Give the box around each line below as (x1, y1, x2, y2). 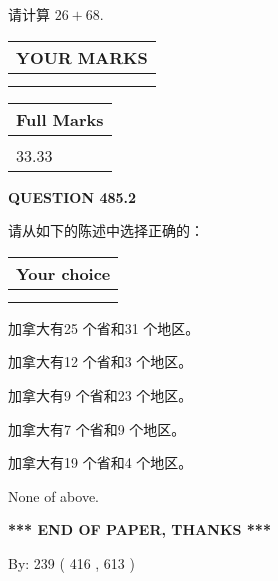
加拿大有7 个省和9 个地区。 (8, 418, 186, 439)
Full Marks (16, 107, 104, 131)
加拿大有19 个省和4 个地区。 (8, 452, 193, 473)
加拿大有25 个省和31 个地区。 (8, 317, 200, 338)
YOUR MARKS (16, 45, 148, 69)
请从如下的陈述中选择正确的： (8, 220, 204, 241)
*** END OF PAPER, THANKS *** (8, 519, 271, 540)
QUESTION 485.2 (8, 186, 137, 207)
